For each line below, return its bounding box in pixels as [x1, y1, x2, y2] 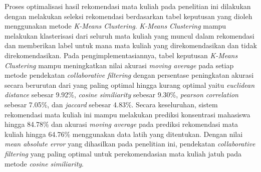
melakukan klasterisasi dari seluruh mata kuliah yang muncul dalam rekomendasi [5, 30, 254, 41]
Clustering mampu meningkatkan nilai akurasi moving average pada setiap [5, 60, 234, 70]
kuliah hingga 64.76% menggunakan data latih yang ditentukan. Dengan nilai [5, 128, 243, 139]
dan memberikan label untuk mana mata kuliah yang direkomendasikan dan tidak [5, 40, 257, 51]
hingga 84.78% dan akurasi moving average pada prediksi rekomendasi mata [5, 119, 238, 129]
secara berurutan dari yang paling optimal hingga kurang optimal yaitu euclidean [5, 79, 255, 90]
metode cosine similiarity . [5, 158, 84, 168]
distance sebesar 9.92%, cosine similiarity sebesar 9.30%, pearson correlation [5, 89, 238, 100]
